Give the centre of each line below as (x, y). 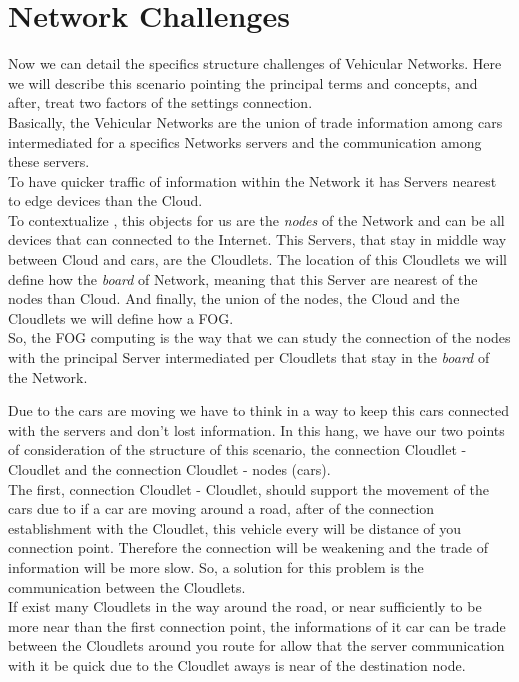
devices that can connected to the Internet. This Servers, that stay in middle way (257, 239)
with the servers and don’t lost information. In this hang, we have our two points (256, 429)
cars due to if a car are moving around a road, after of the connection (221, 508)
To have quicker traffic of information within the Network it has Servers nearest (252, 180)
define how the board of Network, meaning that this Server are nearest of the (243, 278)
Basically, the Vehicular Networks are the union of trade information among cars (255, 121)
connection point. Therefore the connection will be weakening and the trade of (248, 547)
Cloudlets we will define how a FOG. (121, 317)
